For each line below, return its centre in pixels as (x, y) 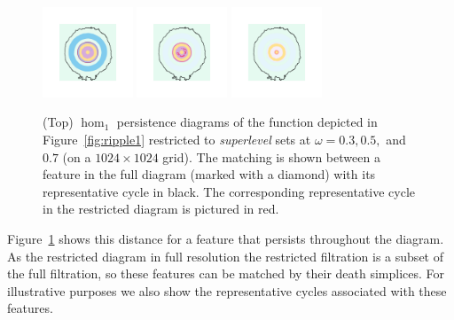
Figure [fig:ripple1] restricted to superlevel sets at (177, 139)
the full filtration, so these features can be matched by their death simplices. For (226, 273)
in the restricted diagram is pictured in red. (161, 209)
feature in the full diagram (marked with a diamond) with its (209, 174)
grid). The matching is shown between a (271, 156)
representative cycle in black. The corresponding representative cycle (229, 191)
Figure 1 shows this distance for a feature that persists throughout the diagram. (226, 238)
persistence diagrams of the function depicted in (247, 122)
